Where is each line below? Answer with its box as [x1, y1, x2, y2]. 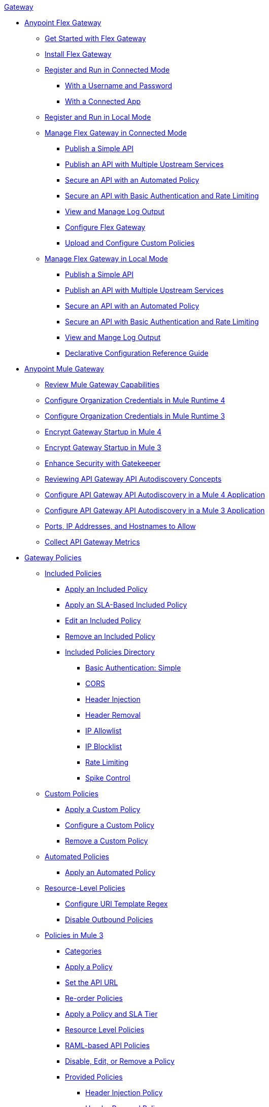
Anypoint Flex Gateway [24, 18, 102, 27]
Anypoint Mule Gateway [24, 364, 104, 373]
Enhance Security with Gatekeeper [45, 459, 161, 467]
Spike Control [85, 774, 130, 782]
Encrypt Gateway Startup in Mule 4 [45, 427, 162, 436]
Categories [65, 947, 102, 955]
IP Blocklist [85, 742, 122, 751]
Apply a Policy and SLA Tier [65, 1010, 158, 1018]
